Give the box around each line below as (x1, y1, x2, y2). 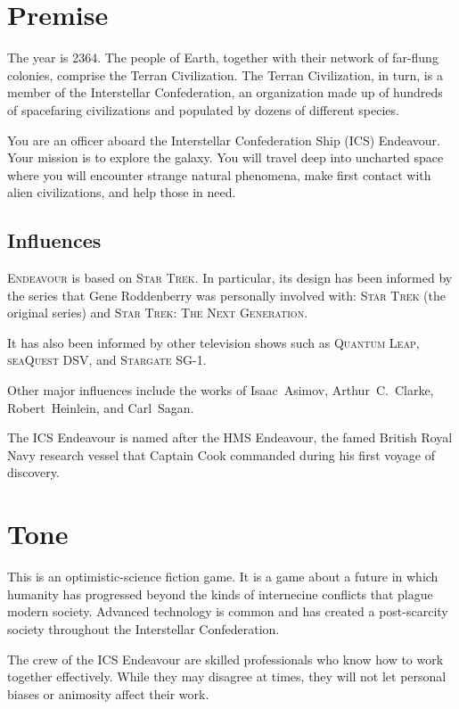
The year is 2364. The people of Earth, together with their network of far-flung (7, 48, 439, 67)
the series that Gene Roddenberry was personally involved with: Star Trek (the (7, 285, 446, 304)
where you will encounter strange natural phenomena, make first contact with (7, 165, 431, 184)
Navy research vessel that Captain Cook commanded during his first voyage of (7, 445, 436, 464)
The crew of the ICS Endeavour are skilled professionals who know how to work (7, 649, 444, 668)
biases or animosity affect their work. (7, 684, 209, 703)
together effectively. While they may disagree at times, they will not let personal (7, 667, 447, 686)
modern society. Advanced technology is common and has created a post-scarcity (7, 602, 448, 621)
